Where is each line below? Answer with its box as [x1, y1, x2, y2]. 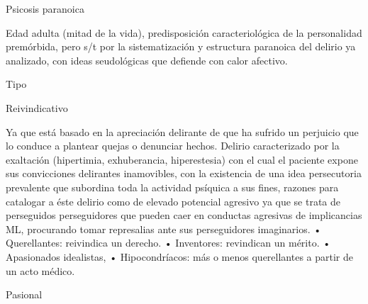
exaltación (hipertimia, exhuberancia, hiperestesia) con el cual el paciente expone [6, 152, 358, 167]
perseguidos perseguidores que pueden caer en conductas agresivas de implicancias [6, 208, 362, 223]
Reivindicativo [6, 100, 68, 115]
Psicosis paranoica [6, 1, 84, 16]
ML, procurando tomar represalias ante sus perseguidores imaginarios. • [6, 221, 322, 236]
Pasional [6, 287, 43, 302]
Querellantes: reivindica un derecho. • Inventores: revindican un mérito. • [6, 235, 331, 250]
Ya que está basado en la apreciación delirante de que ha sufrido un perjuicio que [6, 124, 359, 139]
